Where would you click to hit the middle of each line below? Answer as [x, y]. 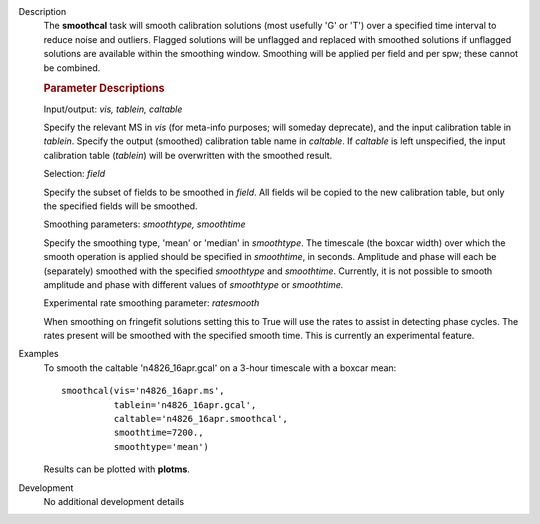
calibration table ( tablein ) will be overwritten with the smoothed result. [188, 155]
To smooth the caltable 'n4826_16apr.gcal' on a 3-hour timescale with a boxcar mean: [220, 367]
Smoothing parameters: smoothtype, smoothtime [144, 224]
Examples [38, 354]
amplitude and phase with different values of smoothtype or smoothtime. [193, 284]
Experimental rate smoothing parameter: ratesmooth [151, 303]
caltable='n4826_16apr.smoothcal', [201, 419]
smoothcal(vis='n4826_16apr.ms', [143, 391]
